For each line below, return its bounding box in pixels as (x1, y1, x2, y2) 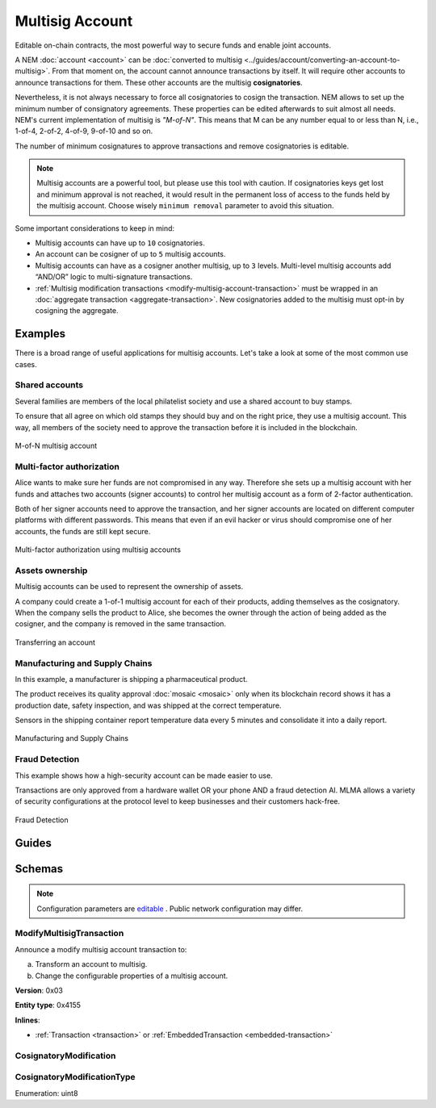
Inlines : (15, 1015, 40, 1025)
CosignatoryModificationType (15, 1072, 136, 1083)
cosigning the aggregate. (35, 306, 119, 316)
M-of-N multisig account (15, 441, 97, 450)
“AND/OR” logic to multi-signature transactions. (35, 272, 193, 282)
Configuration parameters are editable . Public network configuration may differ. (36, 904, 303, 914)
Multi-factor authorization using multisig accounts (15, 545, 182, 554)
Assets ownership (15, 565, 88, 576)
